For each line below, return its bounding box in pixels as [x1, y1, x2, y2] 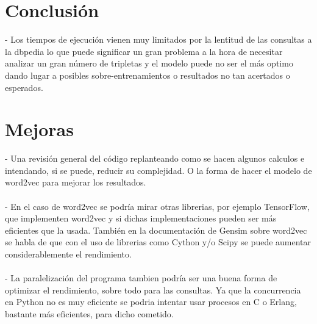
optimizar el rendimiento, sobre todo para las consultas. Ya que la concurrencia [5, 283, 301, 296]
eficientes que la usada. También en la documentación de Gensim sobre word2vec [5, 223, 307, 236]
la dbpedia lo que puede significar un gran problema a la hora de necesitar [5, 45, 283, 57]
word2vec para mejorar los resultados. [5, 176, 146, 189]
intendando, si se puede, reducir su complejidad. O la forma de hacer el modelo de [5, 164, 312, 176]
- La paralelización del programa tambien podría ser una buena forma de [5, 272, 277, 284]
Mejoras [5, 117, 74, 142]
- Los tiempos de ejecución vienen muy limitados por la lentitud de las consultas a [5, 33, 312, 46]
